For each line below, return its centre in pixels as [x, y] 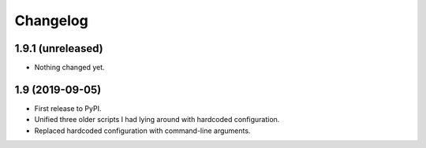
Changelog [51, 20]
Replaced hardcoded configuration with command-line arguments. [142, 131]
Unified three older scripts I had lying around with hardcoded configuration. [157, 120]
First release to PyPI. [68, 108]
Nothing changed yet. [70, 68]
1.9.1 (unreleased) [59, 48]
